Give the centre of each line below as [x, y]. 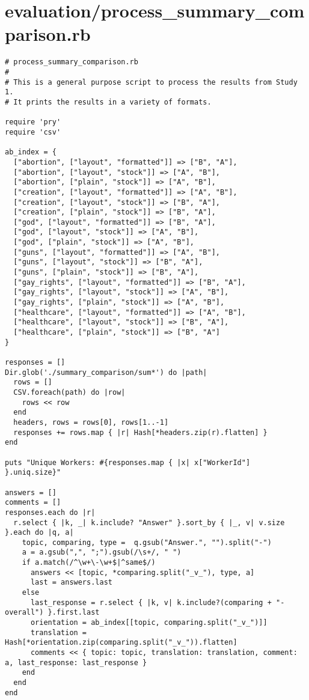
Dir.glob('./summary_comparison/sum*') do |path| [106, 372]
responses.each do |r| [50, 512]
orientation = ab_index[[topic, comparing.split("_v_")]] [149, 623]
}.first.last [74, 613]
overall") [24, 613]
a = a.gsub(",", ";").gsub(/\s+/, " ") [102, 552]
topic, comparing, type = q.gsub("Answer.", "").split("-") [147, 542]
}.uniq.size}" [33, 473]
